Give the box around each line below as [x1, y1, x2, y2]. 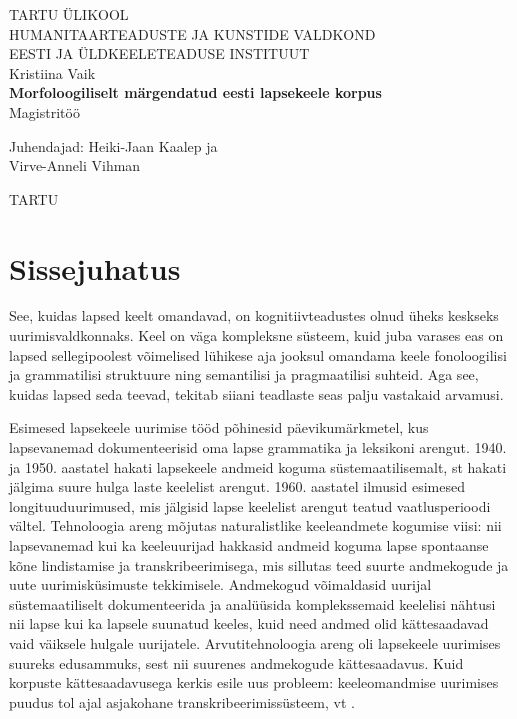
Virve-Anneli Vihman [9, 155, 141, 176]
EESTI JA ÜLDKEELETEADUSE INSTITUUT [9, 43, 310, 64]
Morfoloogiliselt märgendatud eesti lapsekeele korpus [9, 82, 382, 103]
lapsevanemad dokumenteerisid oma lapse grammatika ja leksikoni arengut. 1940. [9, 437, 507, 458]
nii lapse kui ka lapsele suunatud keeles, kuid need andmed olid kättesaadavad [9, 613, 489, 634]
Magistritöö [9, 101, 80, 122]
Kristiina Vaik [9, 62, 96, 83]
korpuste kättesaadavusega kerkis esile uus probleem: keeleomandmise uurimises [9, 672, 499, 693]
